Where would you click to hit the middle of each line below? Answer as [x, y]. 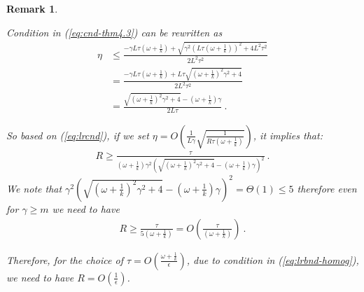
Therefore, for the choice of [65, 259]
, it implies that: [288, 135]
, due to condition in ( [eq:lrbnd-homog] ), [273, 259]
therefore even [327, 188]
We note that [34, 188]
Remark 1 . [32, 8]
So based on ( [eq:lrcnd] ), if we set [78, 135]
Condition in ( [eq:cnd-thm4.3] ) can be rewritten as [114, 32]
